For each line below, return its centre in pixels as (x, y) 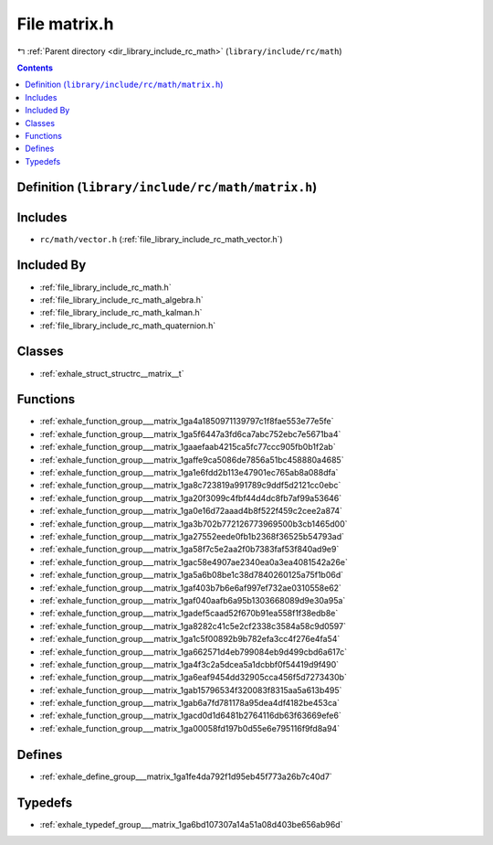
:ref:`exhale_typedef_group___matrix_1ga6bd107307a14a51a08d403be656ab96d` (191, 824)
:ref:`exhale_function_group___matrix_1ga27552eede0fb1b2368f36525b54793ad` (192, 536)
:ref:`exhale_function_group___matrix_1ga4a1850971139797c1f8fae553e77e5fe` (187, 422)
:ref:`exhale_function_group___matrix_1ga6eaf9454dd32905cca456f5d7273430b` (193, 678)
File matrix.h (65, 24)
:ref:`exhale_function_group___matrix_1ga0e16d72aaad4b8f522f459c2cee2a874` (191, 511)
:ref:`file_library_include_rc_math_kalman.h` (121, 313)
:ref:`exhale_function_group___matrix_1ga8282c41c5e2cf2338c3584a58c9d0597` (193, 626)
